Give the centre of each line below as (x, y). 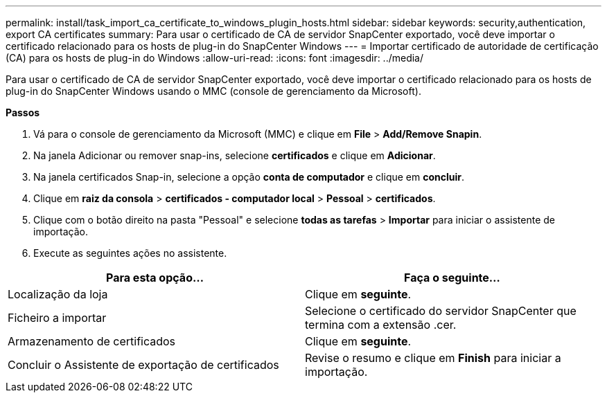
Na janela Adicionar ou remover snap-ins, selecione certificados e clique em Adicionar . (235, 155)
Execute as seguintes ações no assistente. (130, 253)
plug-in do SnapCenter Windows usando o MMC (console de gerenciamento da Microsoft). (213, 91)
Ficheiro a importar (57, 318)
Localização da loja (58, 294)
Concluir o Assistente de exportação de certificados (143, 365)
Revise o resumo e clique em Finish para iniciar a (433, 358)
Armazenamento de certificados (92, 341)
